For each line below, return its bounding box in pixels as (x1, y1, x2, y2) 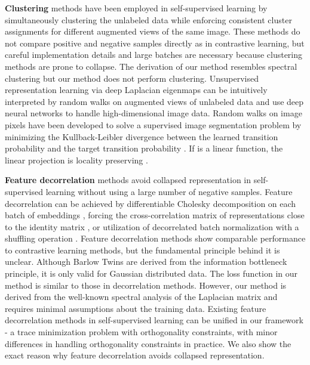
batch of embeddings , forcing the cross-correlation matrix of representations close (5, 209, 305, 221)
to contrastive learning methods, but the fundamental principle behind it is (5, 243, 280, 256)
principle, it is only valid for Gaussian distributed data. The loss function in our (5, 267, 298, 280)
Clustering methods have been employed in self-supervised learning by (5, 2, 268, 14)
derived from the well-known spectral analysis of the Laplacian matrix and (5, 290, 278, 303)
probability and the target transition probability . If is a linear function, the (5, 142, 283, 154)
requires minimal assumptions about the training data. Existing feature (5, 302, 266, 314)
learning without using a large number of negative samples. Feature (45, 185, 293, 197)
